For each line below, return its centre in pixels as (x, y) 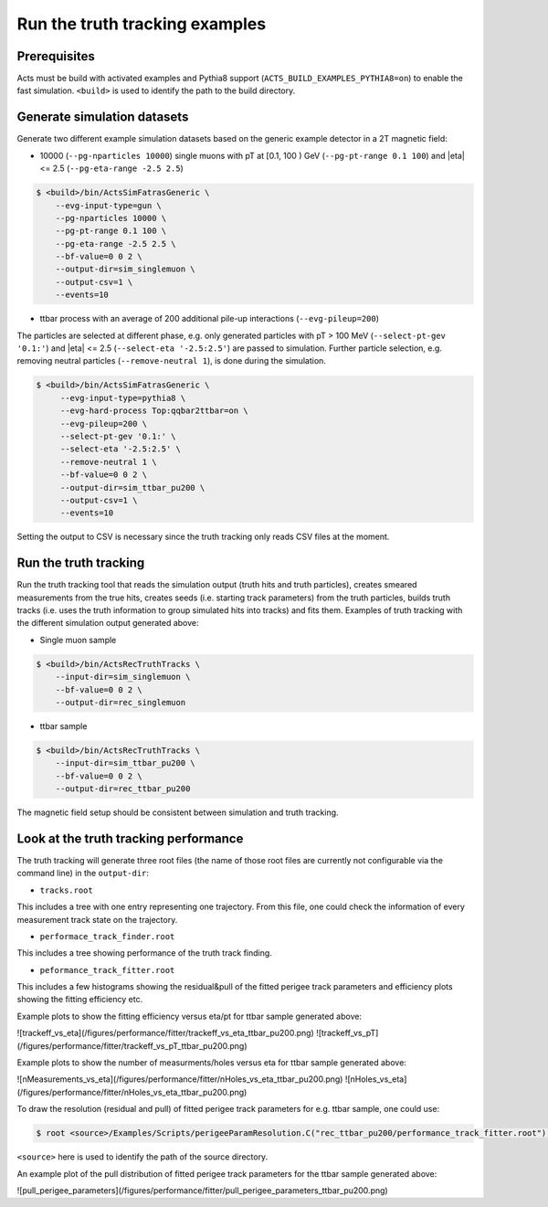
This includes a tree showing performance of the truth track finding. (145, 953)
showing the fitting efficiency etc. (80, 1000)
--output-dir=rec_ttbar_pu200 (123, 789)
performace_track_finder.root (107, 936)
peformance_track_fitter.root (107, 970)
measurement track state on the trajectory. (97, 919)
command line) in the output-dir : (83, 873)
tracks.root (66, 890)
